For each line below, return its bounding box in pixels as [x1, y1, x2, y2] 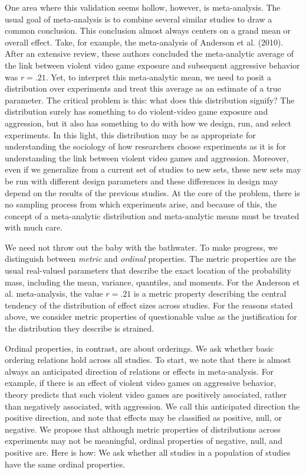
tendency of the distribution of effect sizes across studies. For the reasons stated [5, 298, 293, 311]
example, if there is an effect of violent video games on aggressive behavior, [5, 376, 277, 389]
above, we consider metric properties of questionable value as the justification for [5, 310, 297, 323]
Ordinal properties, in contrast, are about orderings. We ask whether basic [5, 342, 274, 354]
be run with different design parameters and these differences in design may [5, 174, 278, 187]
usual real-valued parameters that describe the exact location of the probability [5, 264, 292, 277]
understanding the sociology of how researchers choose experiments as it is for [5, 140, 287, 152]
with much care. [5, 221, 63, 233]
